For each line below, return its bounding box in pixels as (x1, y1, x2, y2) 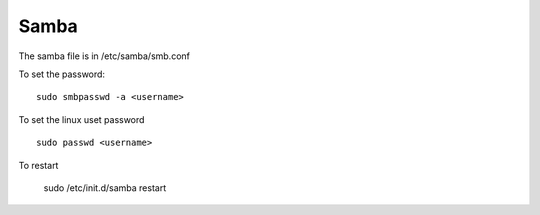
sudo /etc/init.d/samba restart (43, 181, 167, 194)
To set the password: (18, 68, 105, 80)
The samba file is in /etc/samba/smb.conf (18, 50, 190, 62)
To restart (18, 159, 59, 171)
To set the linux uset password (18, 113, 145, 125)
